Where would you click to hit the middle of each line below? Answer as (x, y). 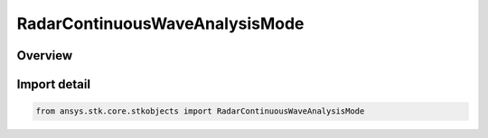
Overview (45, 55)
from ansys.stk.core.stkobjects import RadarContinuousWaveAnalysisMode (200, 111)
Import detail (53, 84)
